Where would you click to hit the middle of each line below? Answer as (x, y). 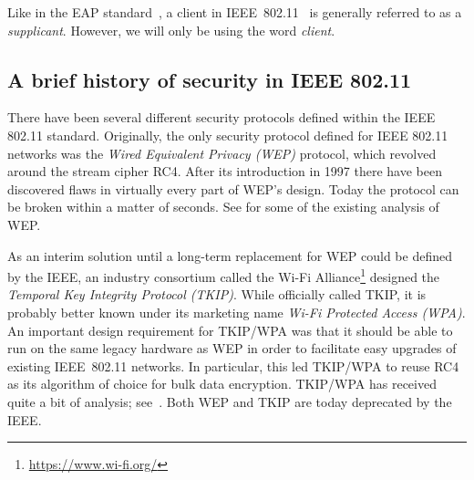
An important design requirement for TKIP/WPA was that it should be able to (230, 330)
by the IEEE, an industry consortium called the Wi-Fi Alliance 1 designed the (224, 275)
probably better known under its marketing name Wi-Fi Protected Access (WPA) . (237, 312)
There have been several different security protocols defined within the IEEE (222, 117)
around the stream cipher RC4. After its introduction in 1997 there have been (225, 171)
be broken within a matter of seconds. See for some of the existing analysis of (223, 207)
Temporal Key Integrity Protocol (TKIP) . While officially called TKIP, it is (217, 294)
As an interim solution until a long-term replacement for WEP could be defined (230, 255)
